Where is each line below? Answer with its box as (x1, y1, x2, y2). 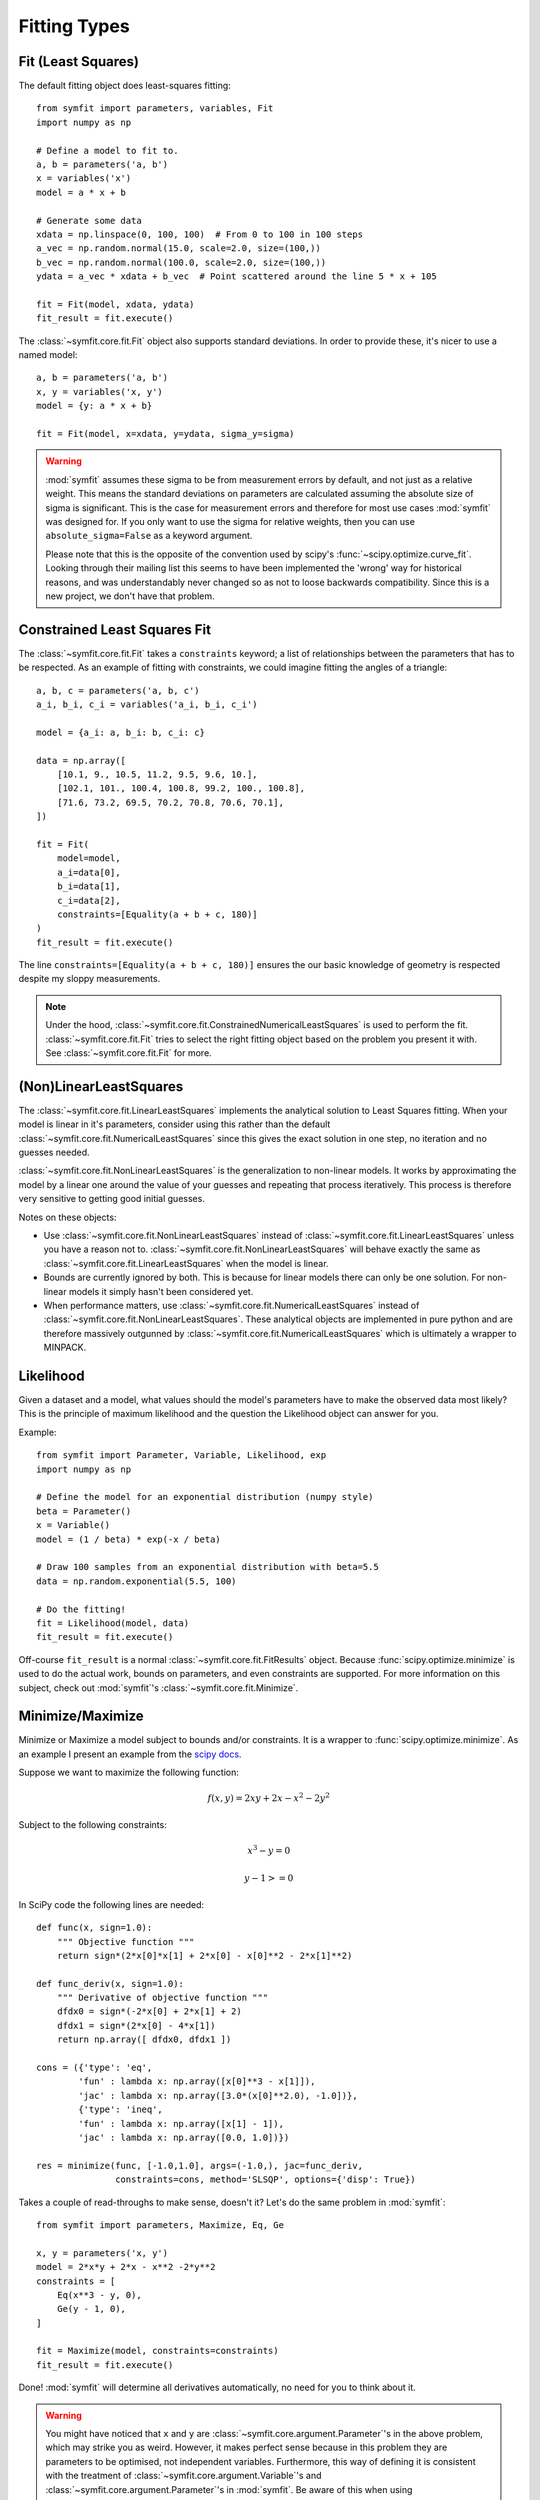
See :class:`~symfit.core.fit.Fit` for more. (45, 1047, 212, 1059)
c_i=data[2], (56, 895, 121, 906)
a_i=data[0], (56, 866, 121, 878)
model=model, (56, 853, 121, 864)
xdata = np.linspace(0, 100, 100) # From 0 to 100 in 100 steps (36, 228, 364, 240)
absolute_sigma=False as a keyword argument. (45, 530, 253, 542)
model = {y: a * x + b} (36, 400, 153, 412)
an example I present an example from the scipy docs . (18, 1748, 242, 1760)
